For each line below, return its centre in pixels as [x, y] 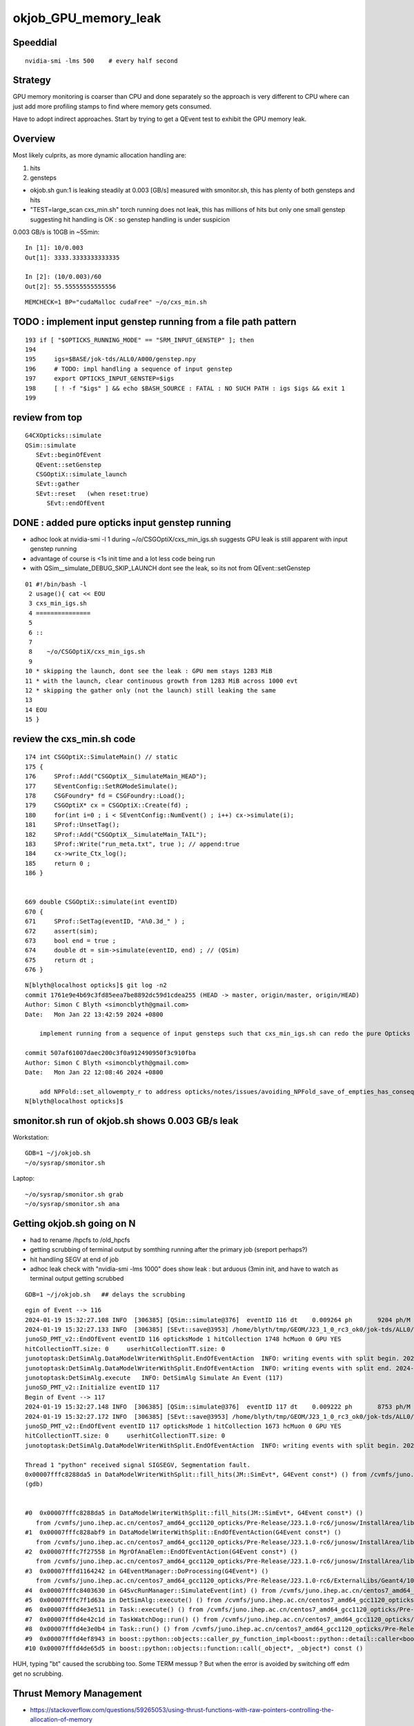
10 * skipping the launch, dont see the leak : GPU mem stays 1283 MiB [149, 671]
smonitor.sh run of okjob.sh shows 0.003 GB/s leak [126, 1121]
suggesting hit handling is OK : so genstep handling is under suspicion [130, 219]
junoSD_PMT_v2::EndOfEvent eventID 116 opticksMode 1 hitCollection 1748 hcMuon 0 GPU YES [183, 1339]
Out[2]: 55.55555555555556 [71, 286]
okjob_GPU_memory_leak [87, 18]
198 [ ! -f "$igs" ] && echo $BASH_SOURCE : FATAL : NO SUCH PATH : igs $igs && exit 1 [185, 388]
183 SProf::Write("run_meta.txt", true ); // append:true [132, 844]
